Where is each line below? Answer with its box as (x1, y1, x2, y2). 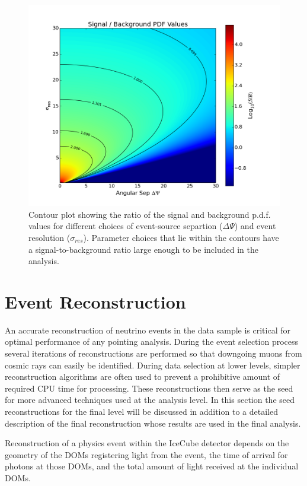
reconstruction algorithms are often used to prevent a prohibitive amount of (5, 370, 280, 383)
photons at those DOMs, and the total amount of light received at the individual (5, 460, 299, 472)
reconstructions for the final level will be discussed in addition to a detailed (5, 405, 278, 418)
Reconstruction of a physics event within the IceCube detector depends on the (5, 437, 289, 449)
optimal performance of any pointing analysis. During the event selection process (5, 335, 299, 348)
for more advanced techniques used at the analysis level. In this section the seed (5, 393, 295, 406)
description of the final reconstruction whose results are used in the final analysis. (5, 417, 301, 429)
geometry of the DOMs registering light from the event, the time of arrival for (5, 448, 288, 460)
